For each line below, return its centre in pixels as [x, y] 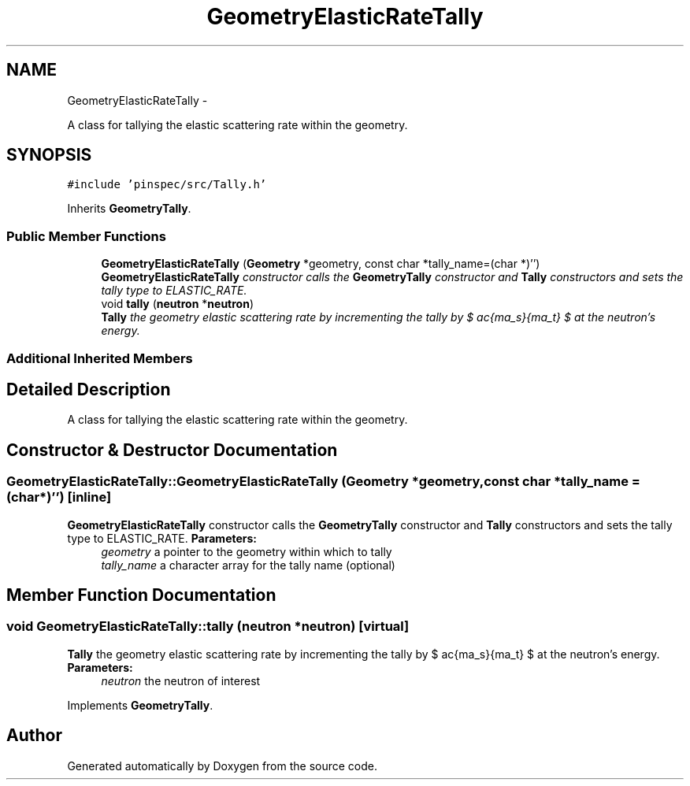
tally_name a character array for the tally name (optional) [248, 565]
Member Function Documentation [141, 595]
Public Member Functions [86, 236]
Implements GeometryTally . [140, 705]
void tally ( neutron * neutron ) [177, 304]
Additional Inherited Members [100, 358]
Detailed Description [89, 389]
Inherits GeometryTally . [129, 209]
